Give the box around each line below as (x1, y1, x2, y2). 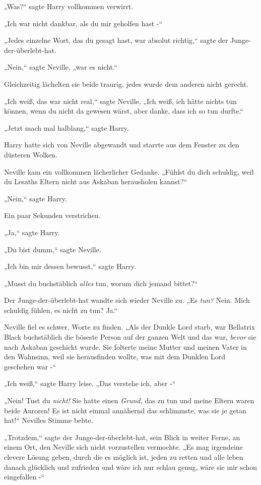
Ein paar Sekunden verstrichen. (4, 210, 101, 221)
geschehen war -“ (4, 361, 56, 371)
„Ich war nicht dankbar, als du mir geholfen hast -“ (4, 18, 163, 28)
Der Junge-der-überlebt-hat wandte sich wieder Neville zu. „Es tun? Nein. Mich (4, 295, 250, 305)
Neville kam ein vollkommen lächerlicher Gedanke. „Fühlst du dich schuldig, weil (4, 166, 254, 177)
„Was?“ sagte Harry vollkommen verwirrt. (4, 1, 134, 11)
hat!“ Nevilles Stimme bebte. (4, 415, 93, 425)
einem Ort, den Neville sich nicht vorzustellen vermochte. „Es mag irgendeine (4, 442, 243, 452)
